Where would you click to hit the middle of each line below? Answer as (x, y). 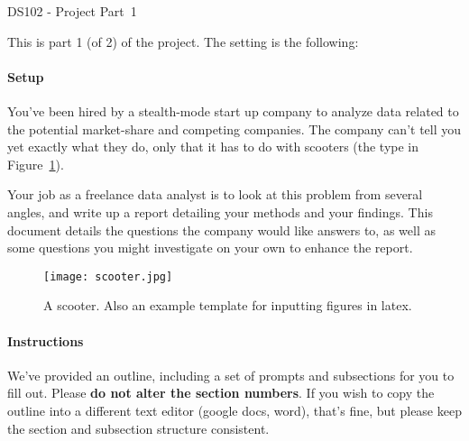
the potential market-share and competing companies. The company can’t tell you (234, 129)
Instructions (46, 340)
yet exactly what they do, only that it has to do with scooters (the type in (213, 147)
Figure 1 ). (36, 164)
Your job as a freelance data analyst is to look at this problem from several (215, 194)
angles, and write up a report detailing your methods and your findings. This (220, 211)
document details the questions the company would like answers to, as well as (221, 230)
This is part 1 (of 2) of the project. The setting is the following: (183, 41)
